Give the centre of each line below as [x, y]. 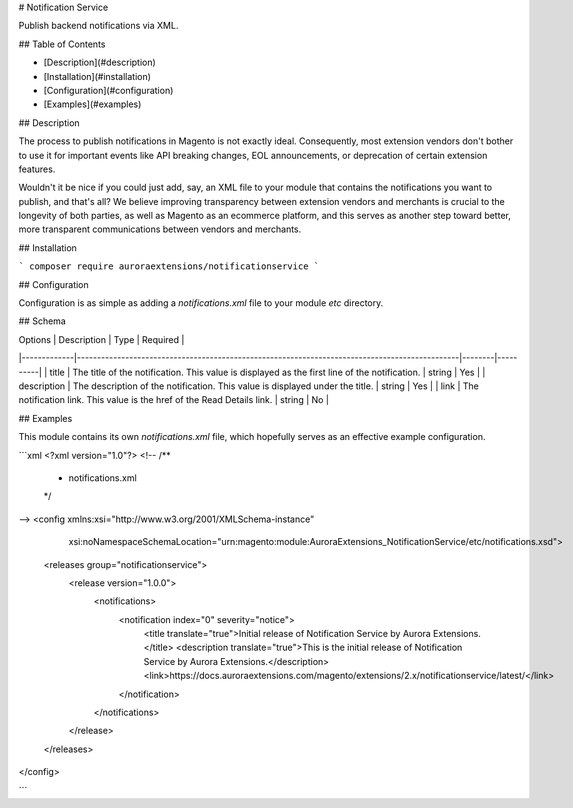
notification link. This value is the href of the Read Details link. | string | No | [174, 400]
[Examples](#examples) [92, 104]
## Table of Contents [62, 44]
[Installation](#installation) [97, 76]
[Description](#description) [100, 62]
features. [37, 169]
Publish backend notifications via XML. [98, 26]
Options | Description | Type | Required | [101, 339]
